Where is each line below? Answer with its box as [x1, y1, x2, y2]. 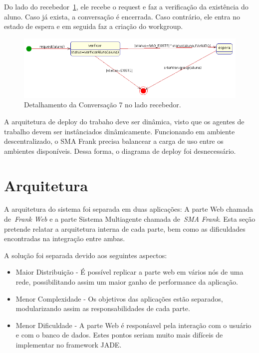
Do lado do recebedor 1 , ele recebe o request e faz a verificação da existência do [4, 1, 249, 11]
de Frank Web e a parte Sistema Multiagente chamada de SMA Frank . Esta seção [4, 214, 256, 224]
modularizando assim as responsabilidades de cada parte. [15, 303, 190, 314]
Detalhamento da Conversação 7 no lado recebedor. [24, 99, 181, 110]
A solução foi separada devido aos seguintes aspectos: [4, 250, 167, 260]
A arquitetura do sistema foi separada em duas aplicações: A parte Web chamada [4, 204, 254, 214]
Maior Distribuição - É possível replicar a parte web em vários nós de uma [15, 267, 244, 277]
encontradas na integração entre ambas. [4, 233, 125, 244]
